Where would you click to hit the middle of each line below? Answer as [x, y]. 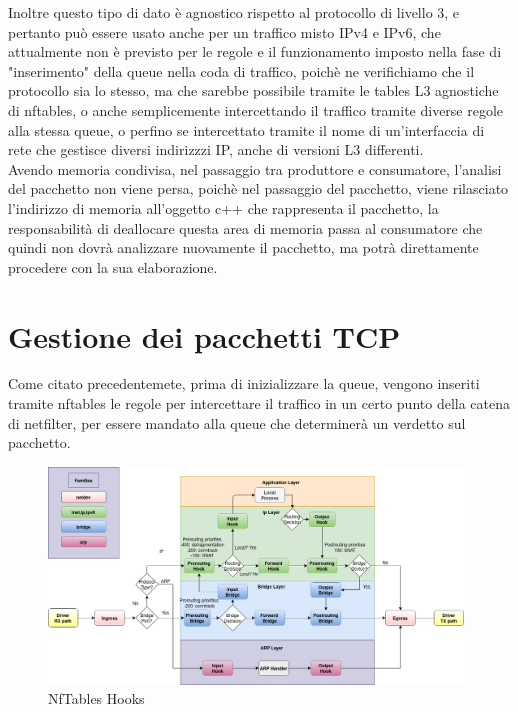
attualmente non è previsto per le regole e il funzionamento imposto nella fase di [255, 51]
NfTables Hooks [96, 698]
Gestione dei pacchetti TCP [204, 335]
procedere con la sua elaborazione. [113, 266]
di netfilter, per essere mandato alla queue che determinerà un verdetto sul [237, 422]
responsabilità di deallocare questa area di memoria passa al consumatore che [245, 227]
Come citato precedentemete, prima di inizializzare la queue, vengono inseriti [244, 383]
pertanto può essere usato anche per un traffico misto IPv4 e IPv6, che [224, 31]
